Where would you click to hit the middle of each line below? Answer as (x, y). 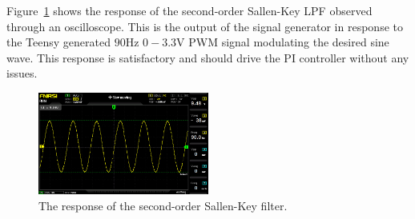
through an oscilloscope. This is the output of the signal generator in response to (205, 26)
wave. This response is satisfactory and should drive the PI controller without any (208, 57)
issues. (22, 73)
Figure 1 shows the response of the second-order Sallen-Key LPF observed (189, 10)
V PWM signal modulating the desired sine (283, 42)
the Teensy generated (58, 42)
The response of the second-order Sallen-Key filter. (163, 205)
